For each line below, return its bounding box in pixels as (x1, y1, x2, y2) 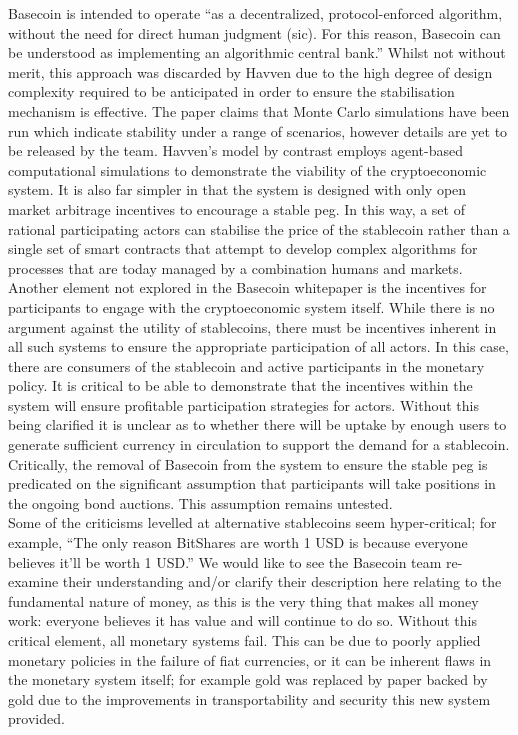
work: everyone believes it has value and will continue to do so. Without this (8, 610, 477, 631)
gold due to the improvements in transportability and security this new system (8, 688, 491, 709)
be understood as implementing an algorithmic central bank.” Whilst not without (8, 42, 506, 63)
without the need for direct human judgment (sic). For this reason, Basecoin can (8, 22, 501, 43)
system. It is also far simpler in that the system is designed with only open (8, 179, 467, 200)
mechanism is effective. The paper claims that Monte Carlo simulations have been (8, 100, 510, 121)
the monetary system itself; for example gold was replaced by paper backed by (8, 669, 488, 690)
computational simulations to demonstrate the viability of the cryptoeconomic (8, 159, 487, 180)
